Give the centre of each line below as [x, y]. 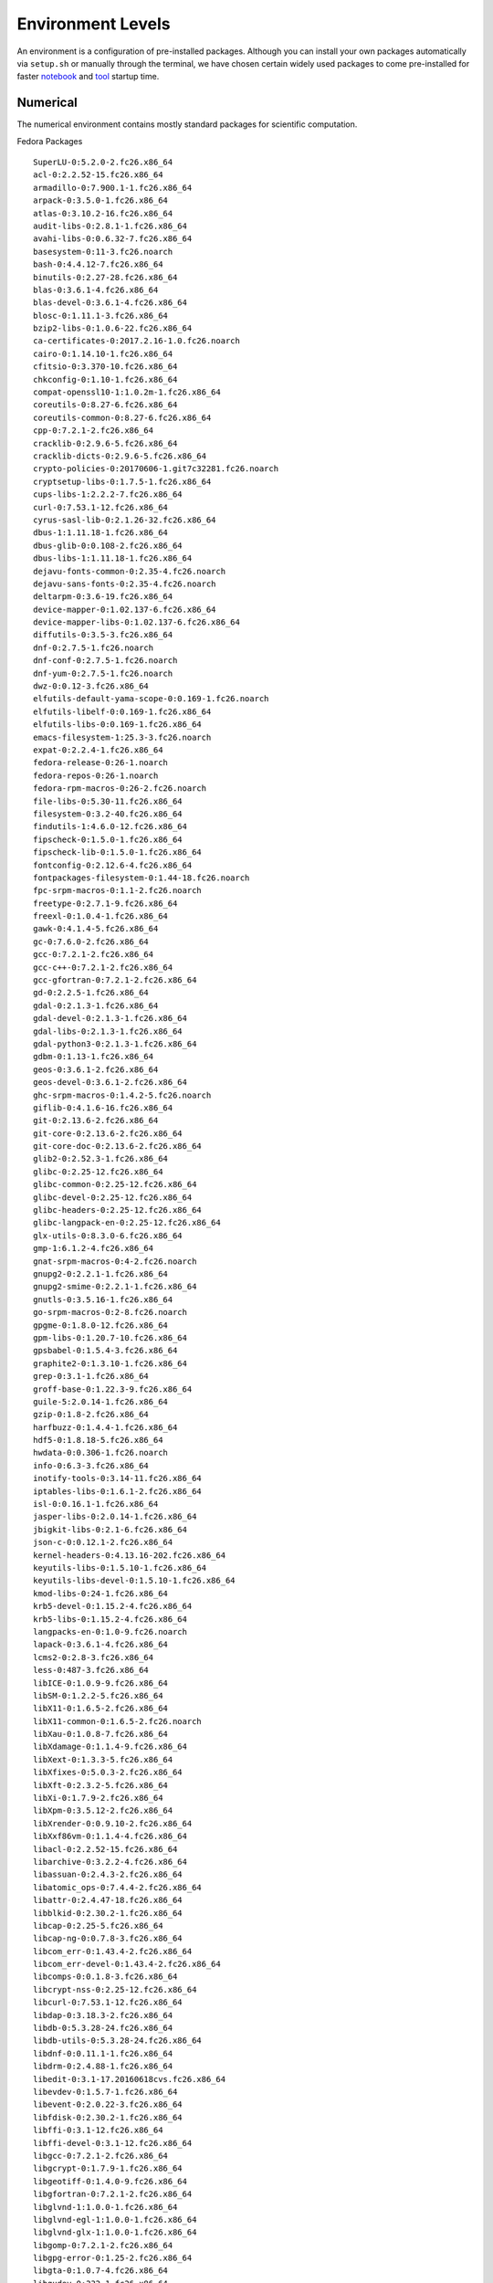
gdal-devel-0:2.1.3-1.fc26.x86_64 [110, 1019]
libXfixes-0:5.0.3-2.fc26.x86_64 [108, 1773]
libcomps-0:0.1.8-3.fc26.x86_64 [105, 1977]
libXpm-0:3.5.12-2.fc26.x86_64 [103, 1811]
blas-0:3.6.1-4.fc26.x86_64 [96, 289]
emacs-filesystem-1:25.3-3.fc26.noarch [122, 737]
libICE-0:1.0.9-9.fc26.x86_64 [101, 1683]
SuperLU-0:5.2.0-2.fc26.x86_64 [103, 163]
